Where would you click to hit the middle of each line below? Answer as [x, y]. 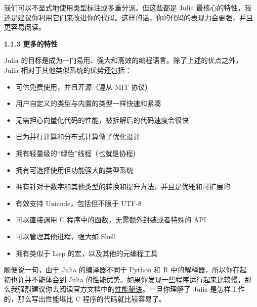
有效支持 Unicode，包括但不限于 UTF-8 [79, 203]
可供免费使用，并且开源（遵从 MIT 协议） [84, 86]
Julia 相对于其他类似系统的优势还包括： [68, 70]
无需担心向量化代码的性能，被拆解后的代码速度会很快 [102, 120]
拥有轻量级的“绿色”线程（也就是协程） [78, 153]
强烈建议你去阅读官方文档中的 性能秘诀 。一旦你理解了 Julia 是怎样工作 [131, 289]
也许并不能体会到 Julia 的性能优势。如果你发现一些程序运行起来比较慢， [128, 279]
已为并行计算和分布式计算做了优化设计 [78, 136]
